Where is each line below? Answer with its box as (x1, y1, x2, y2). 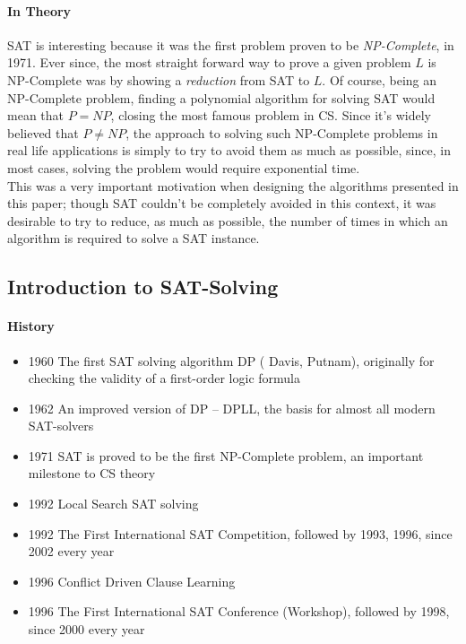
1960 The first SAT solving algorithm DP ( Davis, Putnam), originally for (28, 351, 435, 370)
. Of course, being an (322, 70, 437, 89)
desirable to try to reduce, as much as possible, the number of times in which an (7, 211, 448, 230)
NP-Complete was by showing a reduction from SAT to (7, 70, 310, 89)
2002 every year (28, 542, 115, 561)
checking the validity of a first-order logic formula (28, 369, 300, 387)
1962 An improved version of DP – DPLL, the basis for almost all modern (28, 398, 436, 417)
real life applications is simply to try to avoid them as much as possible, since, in (7, 141, 451, 160)
